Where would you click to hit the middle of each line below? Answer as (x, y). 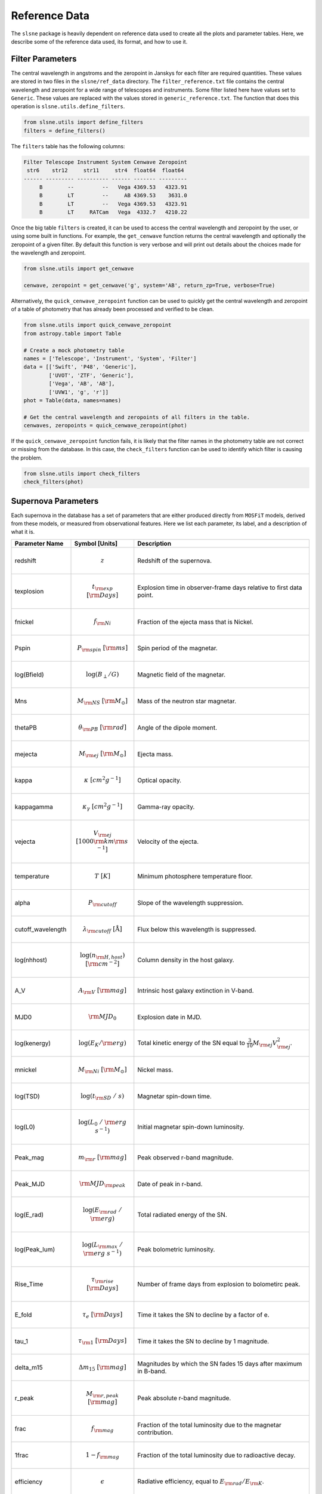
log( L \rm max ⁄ (102, 1245)
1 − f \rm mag (102, 1455)
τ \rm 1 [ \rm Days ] (103, 1341)
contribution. (155, 1432)
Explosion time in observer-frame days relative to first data (220, 587)
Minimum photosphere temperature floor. (195, 877)
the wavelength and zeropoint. (49, 253)
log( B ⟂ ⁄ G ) (102, 675)
